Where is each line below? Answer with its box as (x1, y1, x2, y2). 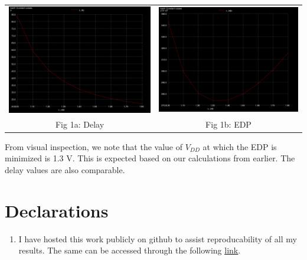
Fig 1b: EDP (205, 118, 252, 130)
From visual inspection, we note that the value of (5, 140, 182, 152)
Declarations (5, 198, 109, 222)
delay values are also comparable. (5, 163, 125, 175)
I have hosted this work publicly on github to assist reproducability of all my (18, 232, 297, 245)
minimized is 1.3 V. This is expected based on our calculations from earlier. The (5, 152, 295, 164)
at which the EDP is (203, 140, 277, 152)
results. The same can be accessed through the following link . (18, 244, 241, 256)
